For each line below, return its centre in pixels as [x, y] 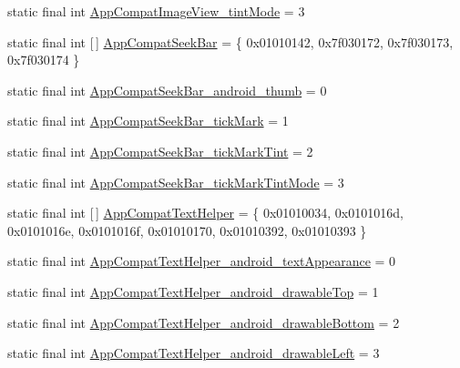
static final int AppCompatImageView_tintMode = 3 [156, 11]
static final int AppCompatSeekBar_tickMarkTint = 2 [160, 151]
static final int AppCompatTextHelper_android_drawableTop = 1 [193, 291]
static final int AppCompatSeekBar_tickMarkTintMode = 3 [176, 182]
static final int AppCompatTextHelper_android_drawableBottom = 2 [204, 322]
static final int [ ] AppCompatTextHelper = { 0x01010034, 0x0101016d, [205, 213]
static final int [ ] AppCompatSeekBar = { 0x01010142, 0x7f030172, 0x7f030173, [230, 41]
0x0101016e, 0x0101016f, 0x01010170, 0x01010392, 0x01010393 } [187, 230]
